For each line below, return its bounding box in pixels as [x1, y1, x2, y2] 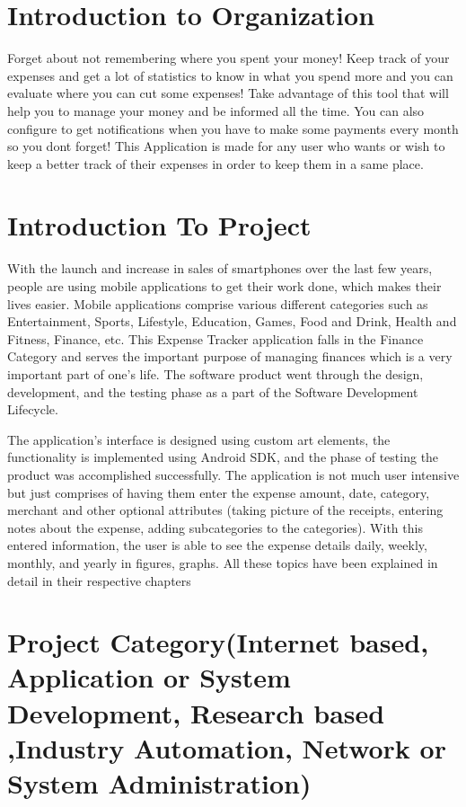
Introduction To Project [7, 207, 312, 244]
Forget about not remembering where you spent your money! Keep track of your [7, 49, 450, 67]
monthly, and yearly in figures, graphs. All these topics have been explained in [7, 553, 438, 572]
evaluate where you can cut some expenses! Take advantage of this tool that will [7, 84, 449, 102]
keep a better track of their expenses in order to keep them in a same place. [7, 154, 424, 173]
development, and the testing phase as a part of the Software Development [7, 382, 418, 401]
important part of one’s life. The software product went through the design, [7, 364, 424, 383]
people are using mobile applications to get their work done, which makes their [7, 277, 442, 295]
